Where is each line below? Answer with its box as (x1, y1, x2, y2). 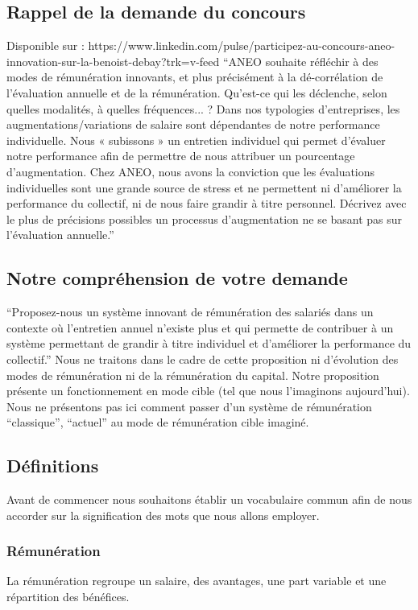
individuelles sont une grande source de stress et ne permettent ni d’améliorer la (6, 179, 402, 196)
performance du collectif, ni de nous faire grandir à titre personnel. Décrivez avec (6, 195, 407, 212)
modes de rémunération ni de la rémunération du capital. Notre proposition (6, 366, 379, 383)
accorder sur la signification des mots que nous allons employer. (6, 506, 320, 523)
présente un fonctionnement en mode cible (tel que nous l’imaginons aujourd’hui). (6, 382, 410, 399)
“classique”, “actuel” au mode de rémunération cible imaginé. (6, 414, 309, 431)
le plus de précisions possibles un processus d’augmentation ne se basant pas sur (6, 210, 403, 227)
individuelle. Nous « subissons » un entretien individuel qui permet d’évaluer (6, 131, 386, 148)
